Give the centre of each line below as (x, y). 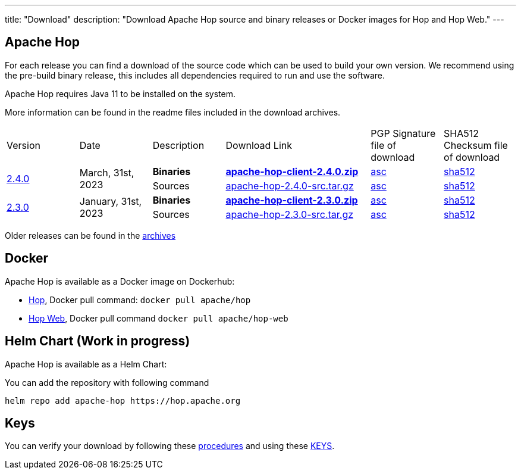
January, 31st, (111, 201)
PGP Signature (403, 133)
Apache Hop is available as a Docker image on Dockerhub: (120, 281)
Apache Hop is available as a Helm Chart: (86, 364)
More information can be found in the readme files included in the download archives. (173, 112)
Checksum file (476, 145)
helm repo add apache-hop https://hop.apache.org (123, 400)
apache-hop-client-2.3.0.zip (292, 200)
